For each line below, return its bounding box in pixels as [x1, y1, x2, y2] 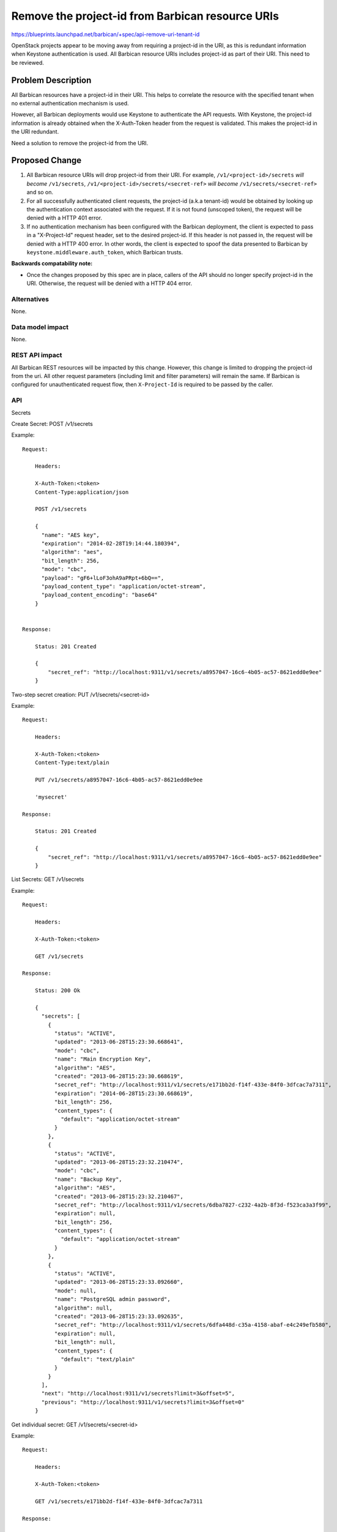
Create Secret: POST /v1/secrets [11, 420, 93, 427]
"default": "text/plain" [61, 1356, 136, 1363]
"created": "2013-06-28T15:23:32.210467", [54, 1193, 183, 1200]
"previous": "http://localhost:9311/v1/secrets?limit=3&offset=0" [41, 1398, 245, 1406]
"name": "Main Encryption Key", [54, 1056, 152, 1063]
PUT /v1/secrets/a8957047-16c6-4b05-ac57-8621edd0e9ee [34, 776, 203, 784]
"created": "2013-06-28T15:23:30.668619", [54, 1073, 183, 1080]
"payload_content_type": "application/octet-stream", [41, 583, 206, 590]
